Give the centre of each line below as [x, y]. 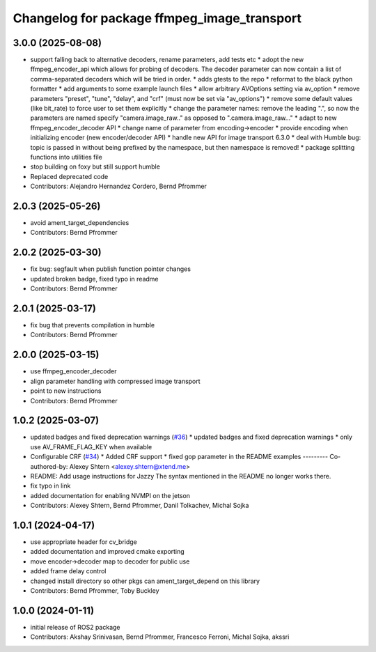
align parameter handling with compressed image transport [116, 381]
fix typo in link [50, 486]
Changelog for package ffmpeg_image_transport [157, 18]
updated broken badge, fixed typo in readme [94, 279]
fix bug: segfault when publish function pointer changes [111, 269]
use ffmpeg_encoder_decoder [73, 371]
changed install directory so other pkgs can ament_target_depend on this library [145, 581]
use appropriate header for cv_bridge [84, 542]
